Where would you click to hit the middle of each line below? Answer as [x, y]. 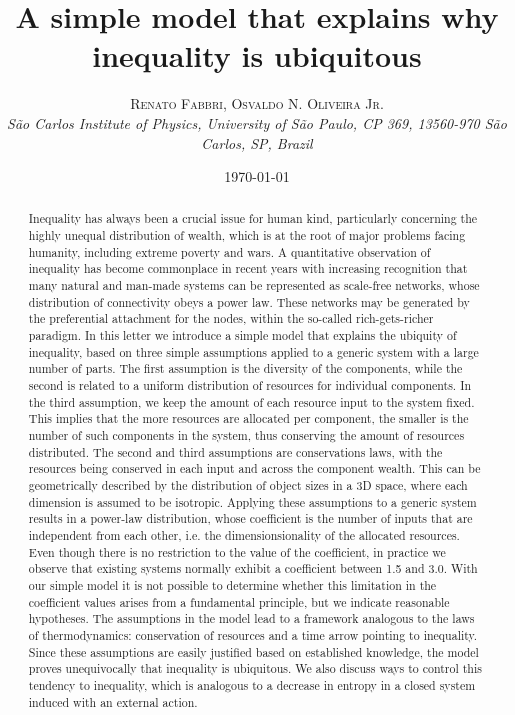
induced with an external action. [113, 701]
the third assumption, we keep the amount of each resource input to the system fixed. [251, 401]
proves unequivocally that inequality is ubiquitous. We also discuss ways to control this [255, 668]
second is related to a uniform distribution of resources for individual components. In [250, 385]
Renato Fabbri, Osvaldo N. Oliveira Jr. [257, 103]
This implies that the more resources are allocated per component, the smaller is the [248, 418]
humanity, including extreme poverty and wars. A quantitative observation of [229, 251]
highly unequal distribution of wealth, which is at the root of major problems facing [247, 235]
